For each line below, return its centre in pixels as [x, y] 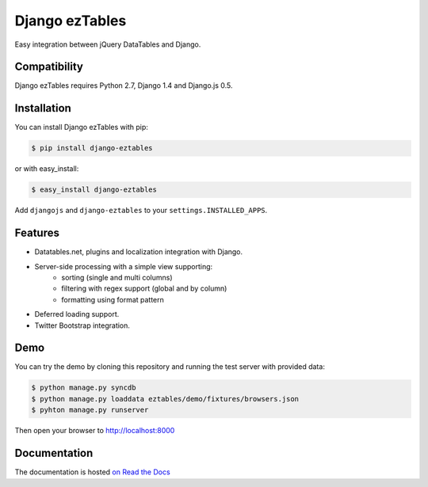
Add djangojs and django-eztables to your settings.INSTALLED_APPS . [141, 211]
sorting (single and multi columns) [117, 277]
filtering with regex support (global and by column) [144, 288]
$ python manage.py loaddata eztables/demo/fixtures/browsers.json [165, 399]
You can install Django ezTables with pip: [81, 127]
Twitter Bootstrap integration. [82, 325]
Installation [43, 108]
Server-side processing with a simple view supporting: [124, 266]
